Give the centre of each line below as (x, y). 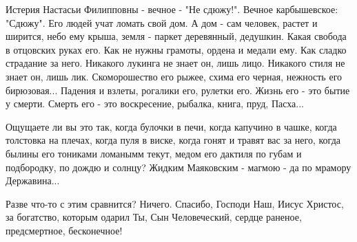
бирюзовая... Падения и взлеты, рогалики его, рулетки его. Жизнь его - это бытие (178, 90)
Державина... (33, 180)
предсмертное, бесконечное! (64, 230)
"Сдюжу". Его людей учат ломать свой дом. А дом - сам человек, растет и (162, 22)
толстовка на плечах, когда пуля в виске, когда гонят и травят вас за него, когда (173, 140)
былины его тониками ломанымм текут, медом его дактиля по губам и (154, 153)
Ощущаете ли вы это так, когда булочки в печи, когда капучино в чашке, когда (171, 126)
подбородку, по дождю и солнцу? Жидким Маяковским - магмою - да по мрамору (178, 167)
